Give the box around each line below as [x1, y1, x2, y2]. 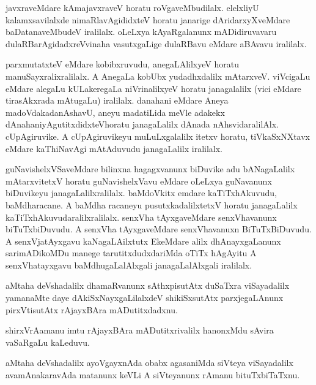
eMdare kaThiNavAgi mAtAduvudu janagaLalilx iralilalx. [6, 142, 223, 154]
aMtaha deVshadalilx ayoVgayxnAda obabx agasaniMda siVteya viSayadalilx [6, 356, 293, 369]
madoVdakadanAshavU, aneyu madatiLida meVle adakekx [6, 105, 225, 118]
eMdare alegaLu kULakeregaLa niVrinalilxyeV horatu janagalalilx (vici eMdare [6, 82, 301, 94]
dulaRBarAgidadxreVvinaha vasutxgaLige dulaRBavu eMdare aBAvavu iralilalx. [6, 37, 307, 50]
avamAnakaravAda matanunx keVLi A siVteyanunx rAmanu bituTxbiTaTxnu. [6, 368, 300, 381]
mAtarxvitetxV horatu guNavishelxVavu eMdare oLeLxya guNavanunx [6, 174, 272, 187]
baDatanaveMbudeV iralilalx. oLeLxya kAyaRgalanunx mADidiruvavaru [6, 25, 277, 38]
